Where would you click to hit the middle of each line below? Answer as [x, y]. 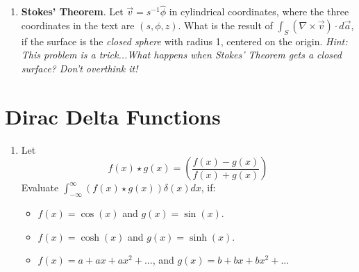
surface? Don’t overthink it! [80, 68]
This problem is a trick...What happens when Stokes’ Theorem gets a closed [181, 55]
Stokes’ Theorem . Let [72, 11]
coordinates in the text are [78, 25]
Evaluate [40, 187]
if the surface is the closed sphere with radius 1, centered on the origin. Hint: [184, 41]
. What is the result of [225, 25]
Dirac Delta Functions [113, 116]
